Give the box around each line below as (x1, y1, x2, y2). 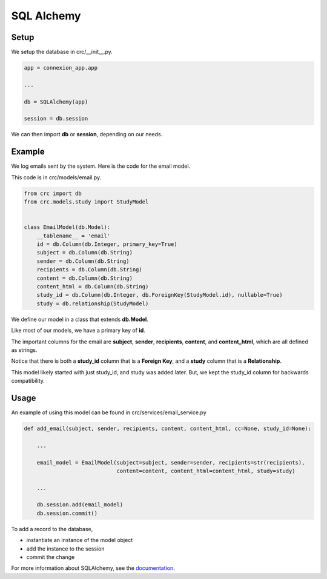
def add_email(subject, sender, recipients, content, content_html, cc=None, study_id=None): (24, 425, 312, 432)
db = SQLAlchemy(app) (24, 98, 88, 105)
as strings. (11, 346, 38, 354)
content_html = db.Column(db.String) (36, 283, 149, 290)
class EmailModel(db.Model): (24, 224, 111, 231)
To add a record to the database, (11, 525, 93, 532)
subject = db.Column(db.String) (36, 249, 133, 256)
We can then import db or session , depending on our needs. (11, 131, 163, 138)
